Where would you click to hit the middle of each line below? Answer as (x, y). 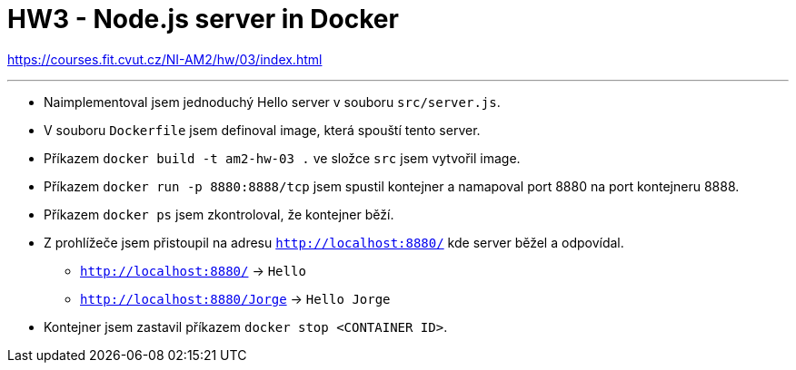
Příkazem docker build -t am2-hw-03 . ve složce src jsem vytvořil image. (282, 158)
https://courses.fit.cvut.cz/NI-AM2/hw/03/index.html (165, 59)
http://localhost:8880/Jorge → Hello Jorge (235, 298)
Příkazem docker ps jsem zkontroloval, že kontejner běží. (219, 214)
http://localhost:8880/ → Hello (193, 270)
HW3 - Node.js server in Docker (203, 19)
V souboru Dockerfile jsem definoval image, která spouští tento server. (262, 130)
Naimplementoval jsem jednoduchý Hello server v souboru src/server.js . (272, 102)
